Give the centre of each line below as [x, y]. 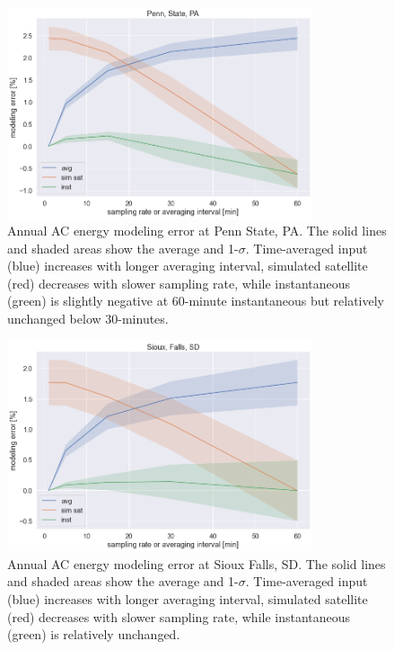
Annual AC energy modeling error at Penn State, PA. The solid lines [197, 231]
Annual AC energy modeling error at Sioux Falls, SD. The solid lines [197, 563]
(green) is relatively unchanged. [94, 634]
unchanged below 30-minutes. [88, 319]
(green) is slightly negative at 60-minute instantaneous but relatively [196, 301]
